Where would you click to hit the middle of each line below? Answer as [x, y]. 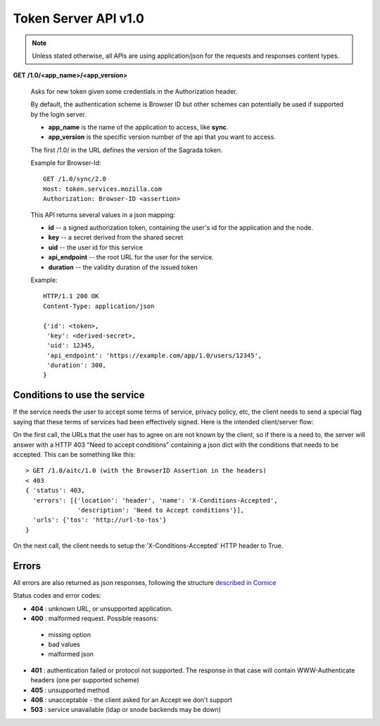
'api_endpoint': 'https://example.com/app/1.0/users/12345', [154, 355]
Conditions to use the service [79, 395]
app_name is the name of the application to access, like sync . [138, 127]
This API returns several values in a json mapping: [103, 214]
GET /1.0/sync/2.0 [75, 179]
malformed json [71, 654]
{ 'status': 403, [55, 491]
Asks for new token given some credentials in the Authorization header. [134, 91]
